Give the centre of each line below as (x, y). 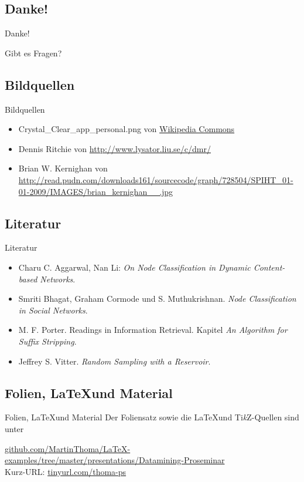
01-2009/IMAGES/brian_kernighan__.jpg (96, 191)
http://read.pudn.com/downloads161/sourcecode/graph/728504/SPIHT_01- (156, 179)
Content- (269, 267)
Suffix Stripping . (47, 341)
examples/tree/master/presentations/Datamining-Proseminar (115, 460)
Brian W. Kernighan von (63, 168)
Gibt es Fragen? (33, 53)
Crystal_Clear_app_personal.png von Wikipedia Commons (127, 129)
